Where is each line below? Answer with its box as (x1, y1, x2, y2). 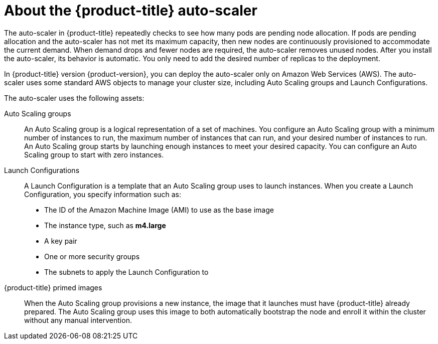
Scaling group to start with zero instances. (24, 150, 164, 159)
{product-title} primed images (4, 283, 102, 292)
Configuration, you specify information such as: (24, 190, 181, 199)
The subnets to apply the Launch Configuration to (44, 267, 209, 276)
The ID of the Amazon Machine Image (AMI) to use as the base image (44, 205, 274, 214)
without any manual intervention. (24, 315, 132, 324)
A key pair (44, 236, 77, 245)
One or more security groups (44, 252, 140, 261)
